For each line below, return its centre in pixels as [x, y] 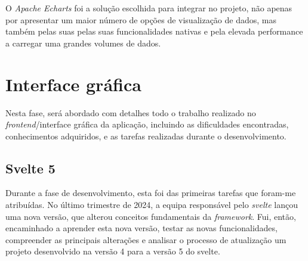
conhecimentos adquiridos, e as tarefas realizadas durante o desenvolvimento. [146, 136]
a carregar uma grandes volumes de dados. [83, 43]
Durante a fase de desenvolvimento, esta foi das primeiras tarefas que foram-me [151, 193]
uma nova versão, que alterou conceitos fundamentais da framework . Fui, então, [151, 216]
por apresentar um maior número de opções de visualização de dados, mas [141, 19]
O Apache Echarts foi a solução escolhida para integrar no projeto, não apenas [149, 8]
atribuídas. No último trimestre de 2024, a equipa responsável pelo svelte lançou [152, 205]
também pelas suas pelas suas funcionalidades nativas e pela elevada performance [154, 31]
